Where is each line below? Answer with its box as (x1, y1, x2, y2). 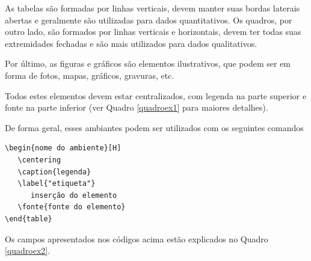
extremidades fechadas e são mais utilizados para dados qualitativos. (5, 37, 257, 49)
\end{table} (5, 214, 52, 223)
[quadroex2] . (5, 244, 51, 257)
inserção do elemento (30, 191, 117, 200)
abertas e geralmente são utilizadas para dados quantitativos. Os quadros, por (5, 13, 292, 26)
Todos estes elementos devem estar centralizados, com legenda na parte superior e (5, 89, 307, 102)
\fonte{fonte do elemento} (17, 203, 126, 212)
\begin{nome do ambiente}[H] (5, 144, 122, 153)
